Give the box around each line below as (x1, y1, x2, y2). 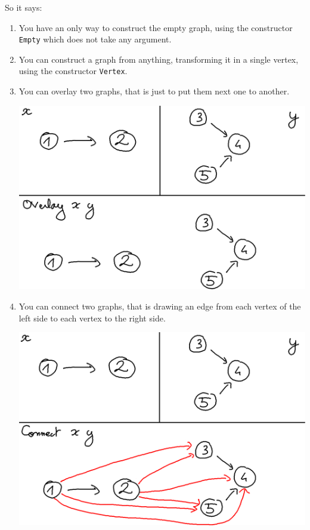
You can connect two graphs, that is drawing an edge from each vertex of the (18, 299, 301, 312)
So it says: (5, 1, 42, 13)
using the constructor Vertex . (18, 65, 128, 77)
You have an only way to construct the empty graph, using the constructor (18, 21, 293, 33)
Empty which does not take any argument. (18, 33, 172, 45)
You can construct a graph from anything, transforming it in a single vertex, (18, 53, 299, 65)
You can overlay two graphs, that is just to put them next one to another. (18, 85, 290, 97)
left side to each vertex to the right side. (18, 311, 166, 324)
